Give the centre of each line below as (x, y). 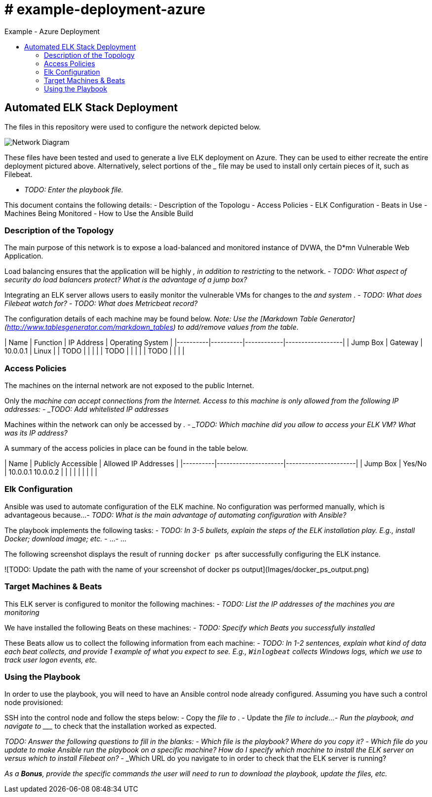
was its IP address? (36, 433)
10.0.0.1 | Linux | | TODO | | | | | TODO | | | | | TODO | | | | (95, 351)
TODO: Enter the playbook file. (74, 189)
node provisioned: (34, 703)
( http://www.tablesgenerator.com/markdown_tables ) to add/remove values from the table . (152, 327)
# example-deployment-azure (105, 9)
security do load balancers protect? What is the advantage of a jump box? (126, 280)
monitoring (22, 612)
